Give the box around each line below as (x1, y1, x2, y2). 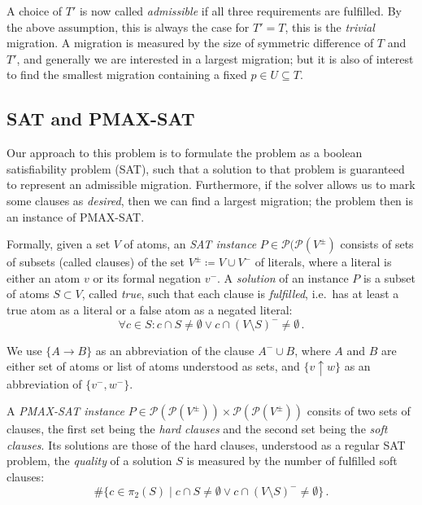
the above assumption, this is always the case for (7, 18, 250, 35)
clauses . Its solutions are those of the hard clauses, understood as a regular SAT (7, 436, 406, 453)
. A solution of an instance (217, 269, 349, 286)
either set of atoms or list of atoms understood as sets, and (7, 358, 300, 375)
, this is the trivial (285, 18, 375, 35)
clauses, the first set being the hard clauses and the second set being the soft (7, 420, 388, 437)
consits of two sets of (307, 402, 411, 419)
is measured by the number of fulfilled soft (186, 452, 398, 469)
